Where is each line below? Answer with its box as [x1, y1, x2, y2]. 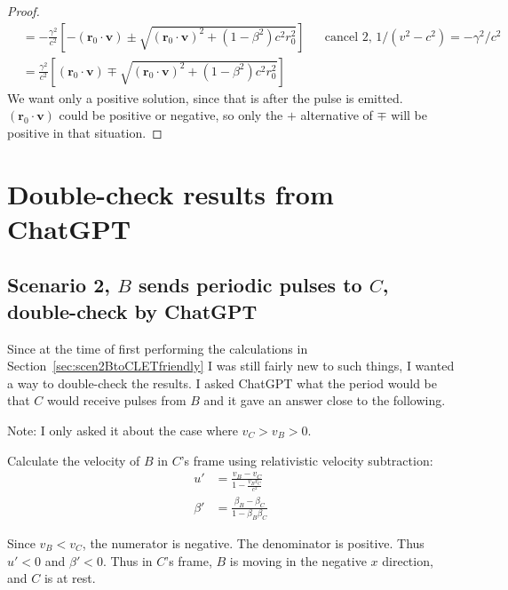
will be [391, 106, 427, 124]
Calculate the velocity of [7, 450, 140, 469]
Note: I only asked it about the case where [7, 420, 238, 439]
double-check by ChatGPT [7, 297, 258, 324]
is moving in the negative [229, 551, 367, 570]
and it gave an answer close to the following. [203, 391, 446, 410]
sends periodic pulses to [138, 271, 362, 299]
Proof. [7, 2, 40, 20]
